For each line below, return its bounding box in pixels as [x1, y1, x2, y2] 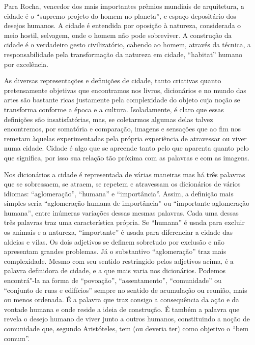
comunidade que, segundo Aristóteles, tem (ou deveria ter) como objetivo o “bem [4, 323, 249, 333]
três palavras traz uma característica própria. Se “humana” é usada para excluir [4, 217, 245, 227]
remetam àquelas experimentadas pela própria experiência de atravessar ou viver [4, 133, 247, 143]
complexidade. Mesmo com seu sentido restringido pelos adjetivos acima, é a [4, 255, 234, 266]
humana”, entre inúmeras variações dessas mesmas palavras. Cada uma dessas [4, 207, 239, 218]
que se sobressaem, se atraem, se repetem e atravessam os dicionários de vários [4, 179, 241, 189]
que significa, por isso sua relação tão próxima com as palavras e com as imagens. [4, 152, 250, 162]
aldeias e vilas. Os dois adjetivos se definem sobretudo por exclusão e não [4, 236, 225, 247]
